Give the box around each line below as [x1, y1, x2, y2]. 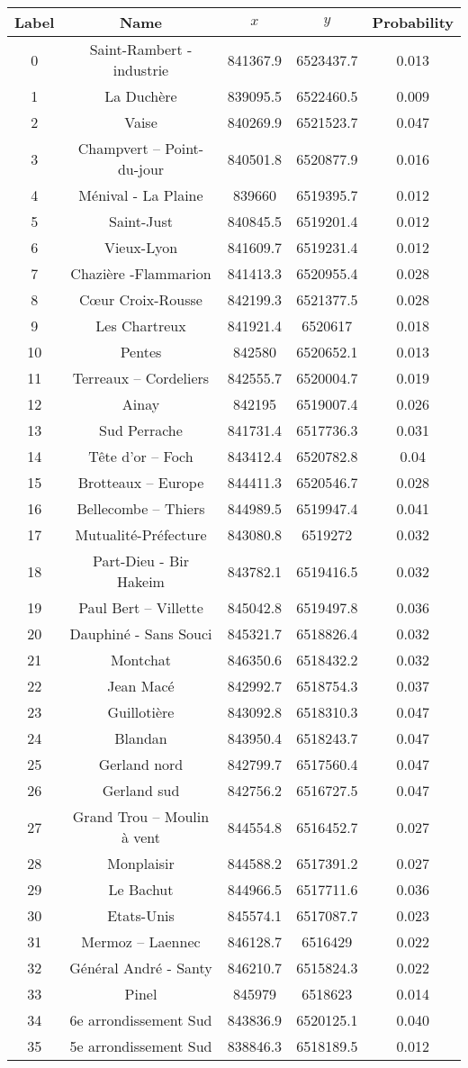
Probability [372, 12, 454, 32]
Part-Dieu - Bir [92, 550, 189, 571]
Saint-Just [108, 211, 173, 231]
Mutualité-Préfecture [75, 524, 207, 545]
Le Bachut [108, 879, 174, 900]
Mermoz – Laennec [81, 931, 201, 952]
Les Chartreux [95, 315, 186, 336]
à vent [121, 827, 161, 847]
